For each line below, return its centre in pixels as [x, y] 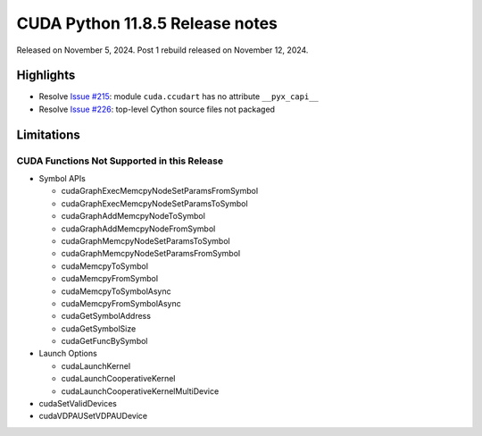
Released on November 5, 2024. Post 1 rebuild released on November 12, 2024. [162, 50]
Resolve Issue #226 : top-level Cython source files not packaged [157, 109]
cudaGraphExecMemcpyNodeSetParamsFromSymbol [160, 191]
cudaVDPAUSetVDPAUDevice [93, 416]
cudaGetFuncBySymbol [104, 341]
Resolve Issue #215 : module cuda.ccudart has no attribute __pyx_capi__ [179, 96]
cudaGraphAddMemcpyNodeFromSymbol [138, 229]
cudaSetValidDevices [78, 404]
